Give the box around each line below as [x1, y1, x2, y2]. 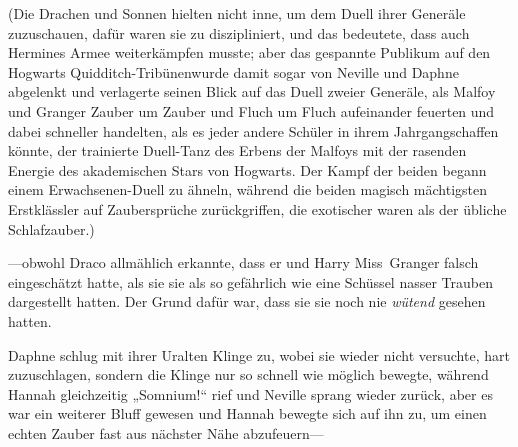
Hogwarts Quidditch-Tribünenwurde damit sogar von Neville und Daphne [8, 61, 459, 82]
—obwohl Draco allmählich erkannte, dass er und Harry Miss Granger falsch [8, 252, 479, 273]
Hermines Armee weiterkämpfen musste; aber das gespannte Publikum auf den [8, 42, 491, 63]
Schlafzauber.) [8, 218, 95, 239]
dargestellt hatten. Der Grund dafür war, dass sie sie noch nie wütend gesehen [8, 291, 486, 312]
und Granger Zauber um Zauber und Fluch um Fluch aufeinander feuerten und [8, 100, 495, 121]
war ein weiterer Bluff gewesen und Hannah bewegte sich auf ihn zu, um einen [8, 403, 487, 424]
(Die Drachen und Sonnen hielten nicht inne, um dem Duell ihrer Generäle [8, 3, 466, 23]
